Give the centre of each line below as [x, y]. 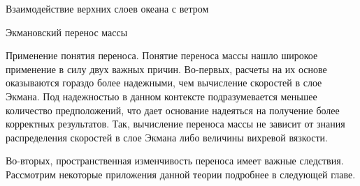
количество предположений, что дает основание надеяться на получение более [173, 110]
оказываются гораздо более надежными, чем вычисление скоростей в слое [164, 83]
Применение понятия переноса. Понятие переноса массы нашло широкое [162, 55]
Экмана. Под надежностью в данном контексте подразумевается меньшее [161, 96]
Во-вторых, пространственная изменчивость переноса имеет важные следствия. [175, 161]
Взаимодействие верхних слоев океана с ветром [107, 8]
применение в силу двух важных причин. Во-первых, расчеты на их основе [166, 69]
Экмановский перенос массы [67, 32]
